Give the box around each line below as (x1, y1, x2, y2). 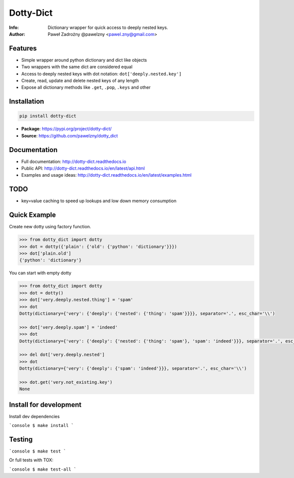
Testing (9, 435, 33, 444)
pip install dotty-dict (19, 113, 77, 119)
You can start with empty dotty (9, 270, 72, 276)
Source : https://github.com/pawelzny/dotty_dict (21, 133, 118, 138)
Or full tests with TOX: (9, 457, 53, 463)
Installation (9, 97, 44, 106)
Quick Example (9, 211, 56, 219)
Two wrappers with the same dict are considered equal (21, 64, 133, 70)
